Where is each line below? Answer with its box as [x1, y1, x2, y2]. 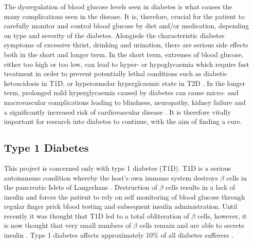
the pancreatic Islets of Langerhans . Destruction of [4, 182, 158, 192]
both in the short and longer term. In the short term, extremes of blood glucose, [4, 49, 244, 59]
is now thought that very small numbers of [4, 220, 131, 230]
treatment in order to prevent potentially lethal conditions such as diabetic [4, 68, 227, 79]
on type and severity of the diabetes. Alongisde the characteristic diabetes [4, 30, 225, 40]
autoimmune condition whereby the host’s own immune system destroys [4, 172, 218, 182]
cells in [226, 172, 247, 182]
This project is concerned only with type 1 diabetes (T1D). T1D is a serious [4, 162, 231, 173]
